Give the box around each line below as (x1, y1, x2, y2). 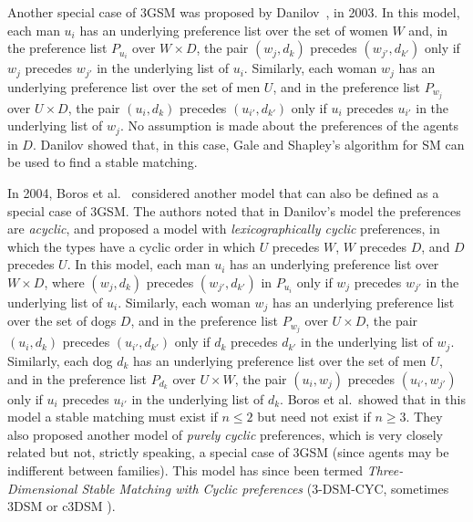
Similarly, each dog (7, 350, 113, 370)
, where (44, 272, 85, 291)
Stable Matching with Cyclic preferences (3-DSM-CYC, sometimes (81, 478, 449, 497)
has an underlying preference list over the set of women (79, 20, 388, 39)
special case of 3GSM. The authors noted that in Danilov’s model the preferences (7, 201, 461, 220)
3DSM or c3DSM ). (7, 496, 116, 516)
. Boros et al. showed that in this (280, 389, 466, 408)
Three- (366, 460, 404, 479)
